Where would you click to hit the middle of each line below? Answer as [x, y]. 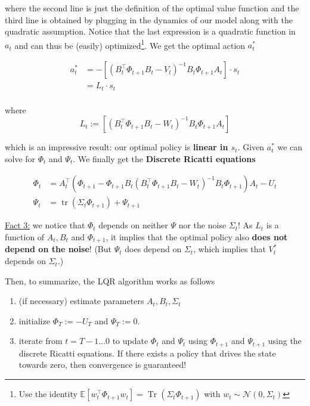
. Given [251, 147]
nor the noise [202, 225]
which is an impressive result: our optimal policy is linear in [117, 147]
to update [130, 341]
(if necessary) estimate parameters [81, 301]
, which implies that [230, 249]
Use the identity [48, 394]
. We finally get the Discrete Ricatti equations [164, 158]
